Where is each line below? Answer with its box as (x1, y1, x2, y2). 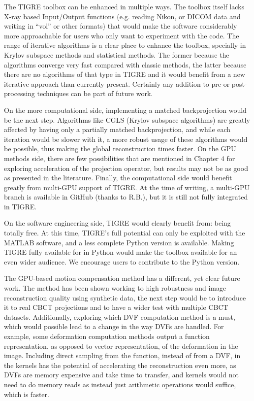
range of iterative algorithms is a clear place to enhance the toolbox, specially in (4, 40, 246, 50)
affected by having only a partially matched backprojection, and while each (4, 124, 231, 134)
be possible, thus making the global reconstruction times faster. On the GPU (4, 143, 236, 154)
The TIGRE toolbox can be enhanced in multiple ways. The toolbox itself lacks (4, 1, 244, 11)
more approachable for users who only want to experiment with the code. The (4, 30, 239, 40)
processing (4, 88, 35, 99)
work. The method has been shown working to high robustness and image (4, 283, 226, 293)
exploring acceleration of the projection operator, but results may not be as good (4, 163, 248, 173)
